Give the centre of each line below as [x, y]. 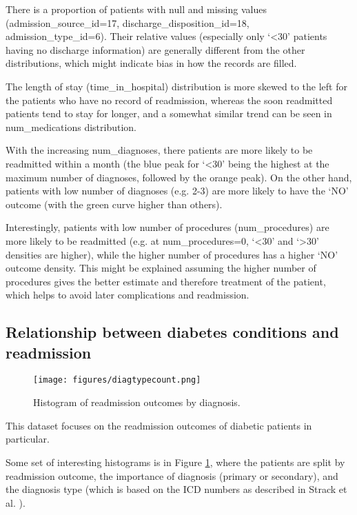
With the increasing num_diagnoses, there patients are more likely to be [159, 150]
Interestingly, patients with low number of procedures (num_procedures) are [167, 227]
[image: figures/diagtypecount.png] [117, 380]
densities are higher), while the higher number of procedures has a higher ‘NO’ [172, 254]
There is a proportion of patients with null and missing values [136, 9]
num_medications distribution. [71, 127]
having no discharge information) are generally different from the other [155, 49]
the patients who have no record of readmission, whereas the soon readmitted [169, 100]
